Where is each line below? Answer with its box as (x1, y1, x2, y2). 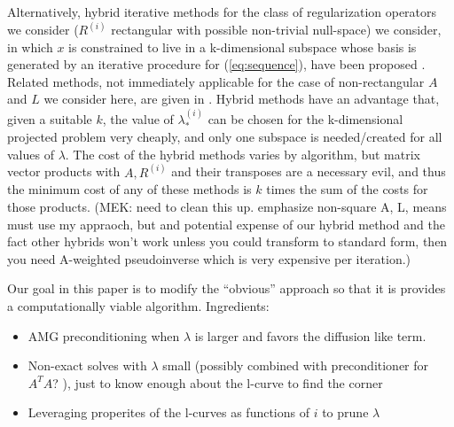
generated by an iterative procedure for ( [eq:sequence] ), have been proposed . (7, 55, 426, 74)
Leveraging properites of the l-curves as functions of (27, 403, 310, 422)
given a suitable (7, 109, 92, 128)
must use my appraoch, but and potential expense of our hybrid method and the (7, 214, 445, 233)
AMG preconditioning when (27, 326, 180, 345)
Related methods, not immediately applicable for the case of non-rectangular (7, 72, 425, 90)
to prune (322, 403, 369, 422)
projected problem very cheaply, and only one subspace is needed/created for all (7, 128, 442, 146)
